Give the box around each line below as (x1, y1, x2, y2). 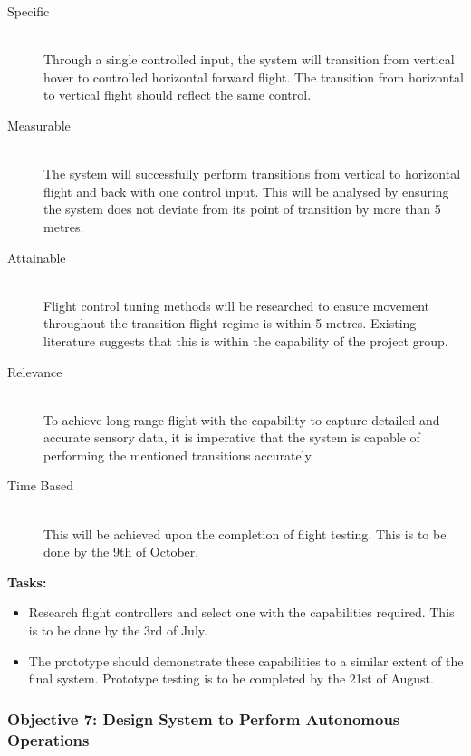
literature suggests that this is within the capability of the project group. (43, 331, 448, 350)
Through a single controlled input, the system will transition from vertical (43, 50, 455, 69)
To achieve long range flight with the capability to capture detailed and (43, 410, 440, 429)
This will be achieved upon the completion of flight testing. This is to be (43, 524, 447, 543)
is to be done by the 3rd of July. (28, 621, 207, 640)
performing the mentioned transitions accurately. (43, 445, 314, 464)
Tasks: (7, 572, 47, 591)
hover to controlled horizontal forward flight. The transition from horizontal (43, 67, 465, 86)
